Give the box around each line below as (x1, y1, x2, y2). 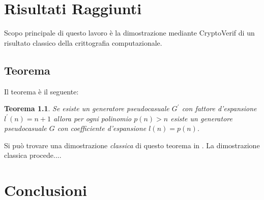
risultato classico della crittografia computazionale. (4, 37, 162, 48)
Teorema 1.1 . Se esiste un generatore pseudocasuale (4, 103, 169, 114)
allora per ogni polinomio (53, 113, 132, 123)
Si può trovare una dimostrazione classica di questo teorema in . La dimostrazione (4, 140, 260, 150)
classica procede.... (4, 150, 62, 160)
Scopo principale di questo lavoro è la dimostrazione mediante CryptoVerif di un (4, 27, 255, 38)
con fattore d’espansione (182, 103, 257, 114)
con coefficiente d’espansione (57, 123, 146, 134)
